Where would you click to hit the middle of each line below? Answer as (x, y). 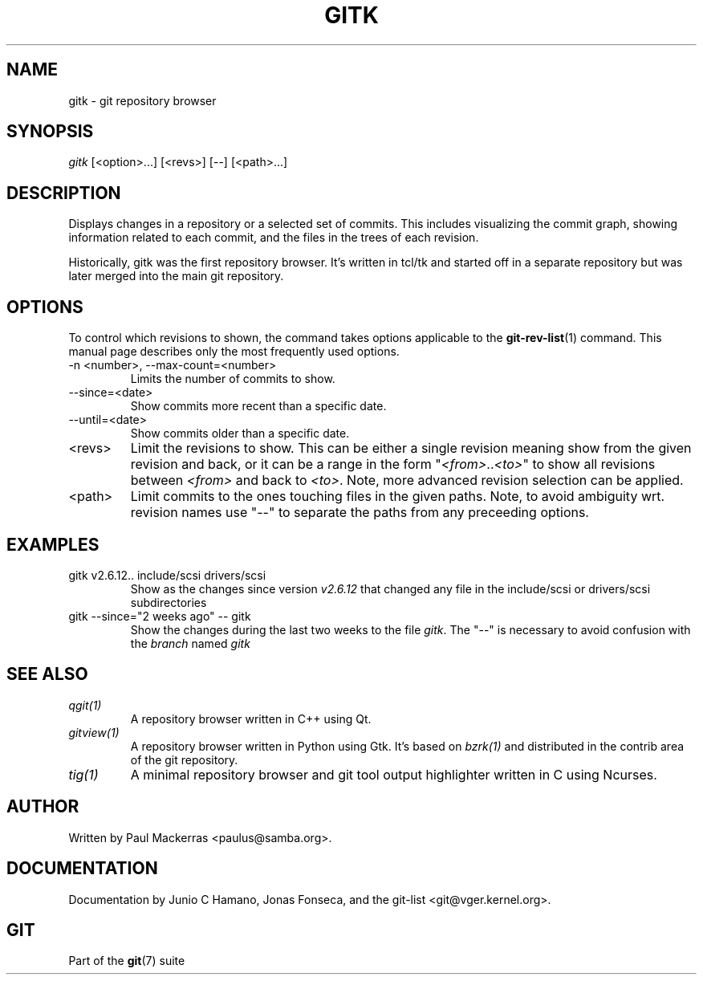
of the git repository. (184, 759)
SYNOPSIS (50, 132)
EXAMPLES (53, 544)
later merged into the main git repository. (176, 276)
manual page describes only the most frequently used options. (234, 352)
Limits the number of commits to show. (233, 379)
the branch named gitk (190, 643)
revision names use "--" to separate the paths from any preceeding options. (360, 513)
